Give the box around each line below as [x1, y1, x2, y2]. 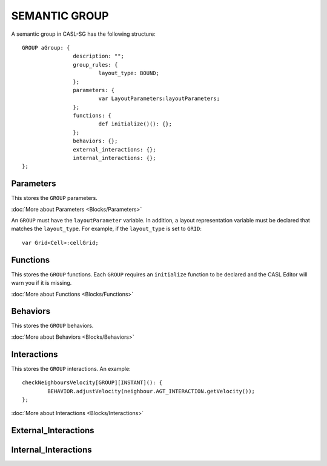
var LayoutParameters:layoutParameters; [98, 95, 220, 102]
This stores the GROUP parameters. [11, 195, 98, 202]
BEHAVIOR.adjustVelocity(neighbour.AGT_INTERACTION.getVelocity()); [47, 388, 256, 394]
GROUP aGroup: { [22, 44, 70, 51]
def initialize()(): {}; [98, 121, 173, 127]
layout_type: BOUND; [98, 70, 160, 77]
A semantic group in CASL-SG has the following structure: [11, 30, 156, 38]
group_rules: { [73, 61, 118, 68]
